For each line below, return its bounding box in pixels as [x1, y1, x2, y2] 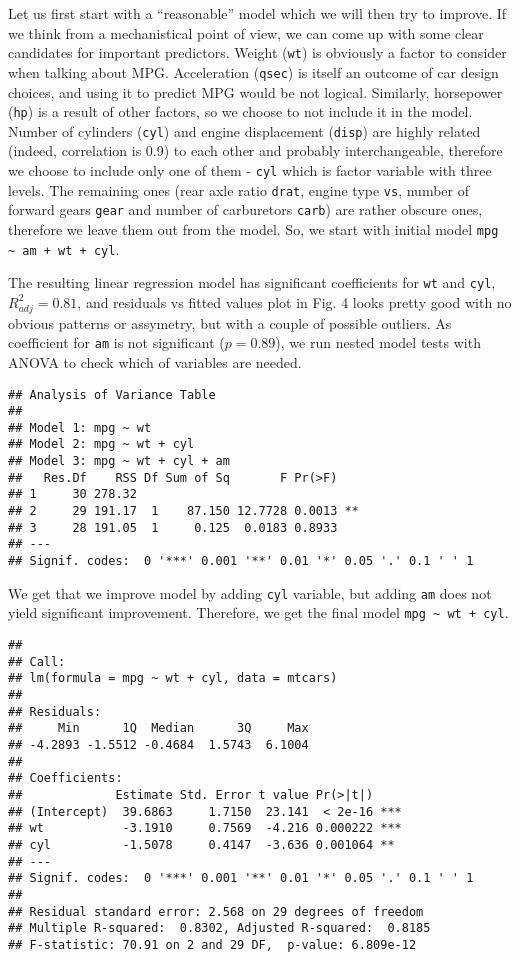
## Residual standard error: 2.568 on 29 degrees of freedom [8, 904, 424, 919]
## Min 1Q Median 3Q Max [8, 721, 309, 736]
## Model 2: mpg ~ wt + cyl [8, 437, 195, 452]
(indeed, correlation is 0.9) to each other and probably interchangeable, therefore [8, 140, 503, 161]
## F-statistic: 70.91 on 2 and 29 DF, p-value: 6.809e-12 [8, 937, 417, 952]
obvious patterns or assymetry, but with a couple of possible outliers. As [8, 312, 452, 333]
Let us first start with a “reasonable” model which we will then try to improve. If [8, 3, 507, 23]
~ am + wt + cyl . [8, 238, 120, 259]
